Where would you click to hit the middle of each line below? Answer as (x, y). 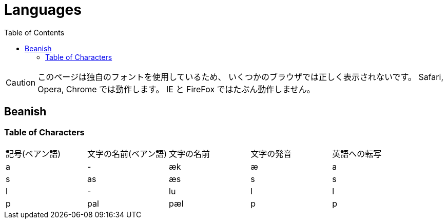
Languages (43, 10)
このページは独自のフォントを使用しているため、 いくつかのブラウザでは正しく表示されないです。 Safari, (240, 77)
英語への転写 (357, 154)
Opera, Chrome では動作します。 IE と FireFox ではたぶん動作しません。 (176, 89)
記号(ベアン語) (33, 154)
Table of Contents (34, 32)
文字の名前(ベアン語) (127, 154)
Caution (21, 82)
